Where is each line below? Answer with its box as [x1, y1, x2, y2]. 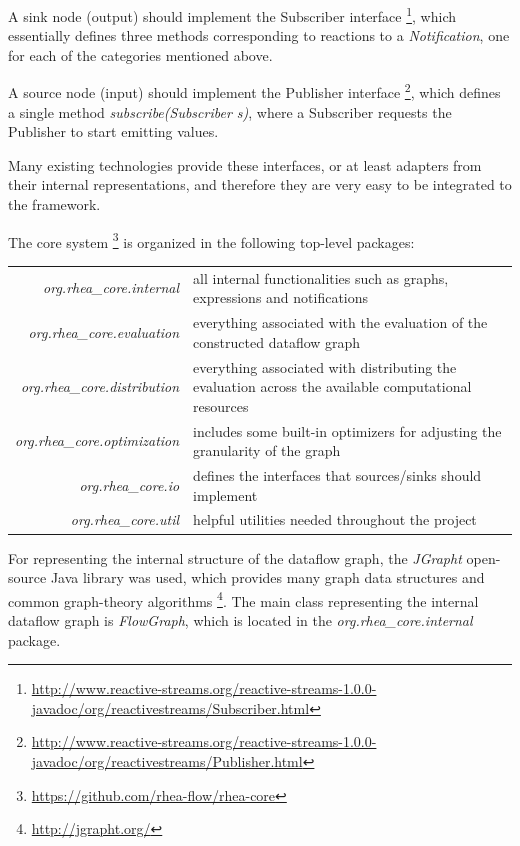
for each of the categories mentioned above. [8, 44, 273, 65]
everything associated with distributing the [193, 356, 457, 377]
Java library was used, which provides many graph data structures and [50, 567, 485, 588]
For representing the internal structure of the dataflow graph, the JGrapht [8, 547, 462, 568]
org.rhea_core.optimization [15, 430, 180, 451]
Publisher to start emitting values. [8, 121, 219, 142]
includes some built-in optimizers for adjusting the [193, 420, 502, 441]
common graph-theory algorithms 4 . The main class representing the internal [8, 587, 479, 611]
